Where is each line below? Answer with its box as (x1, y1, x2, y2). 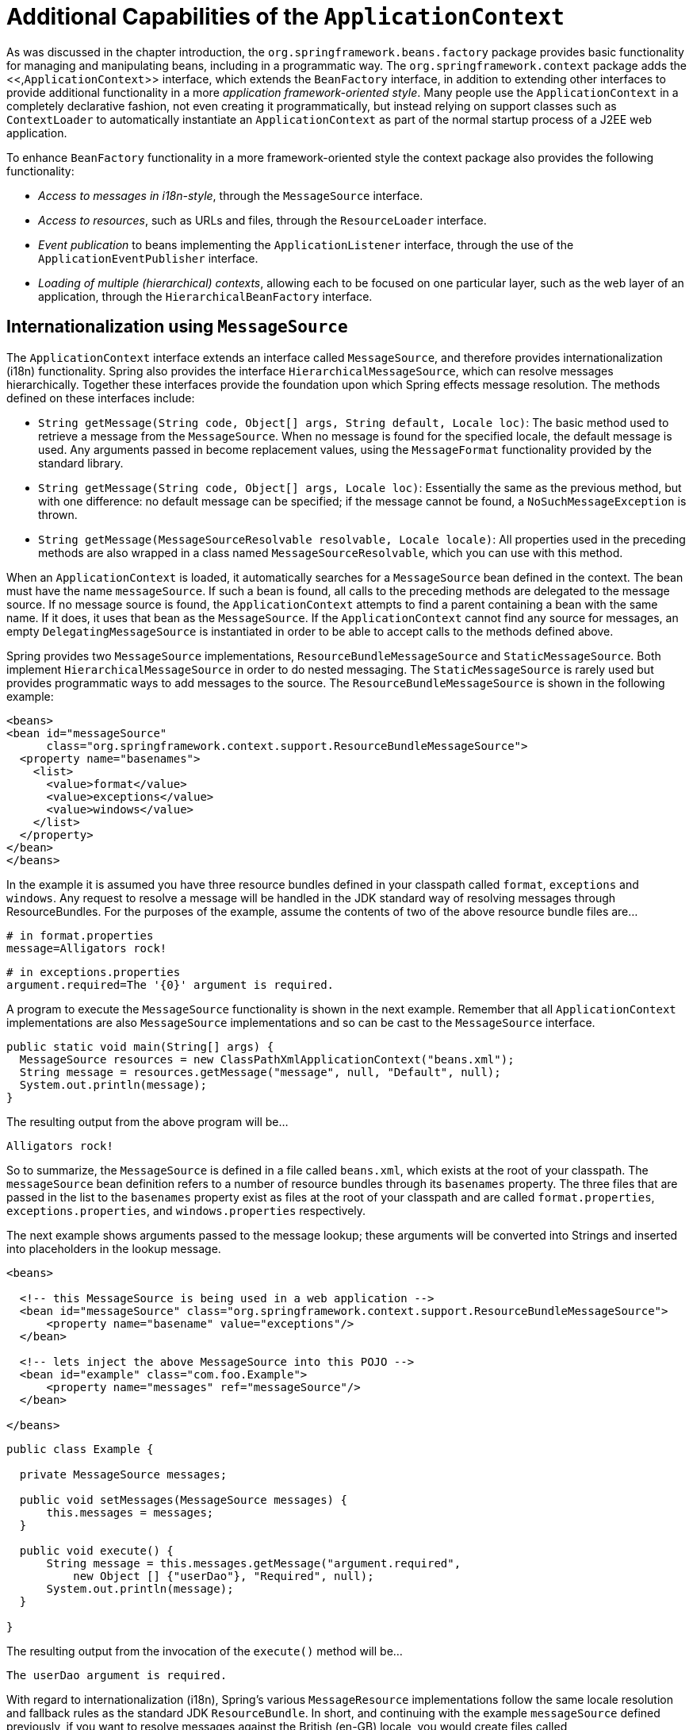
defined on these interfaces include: (6, 390, 195, 405)
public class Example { (6, 1442, 154, 1455)
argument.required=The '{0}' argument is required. (6, 978, 335, 991)
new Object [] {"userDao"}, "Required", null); (73, 1569, 374, 1582)
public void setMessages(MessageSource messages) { (19, 1493, 347, 1506)
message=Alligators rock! (6, 941, 167, 955)
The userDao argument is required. (6, 1668, 228, 1682)
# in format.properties (6, 928, 154, 942)
